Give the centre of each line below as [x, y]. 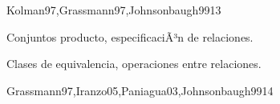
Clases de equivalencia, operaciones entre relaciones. [134, 64]
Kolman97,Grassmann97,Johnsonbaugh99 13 [114, 10]
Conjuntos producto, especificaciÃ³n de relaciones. [130, 36]
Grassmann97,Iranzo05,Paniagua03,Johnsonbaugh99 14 [140, 90]
